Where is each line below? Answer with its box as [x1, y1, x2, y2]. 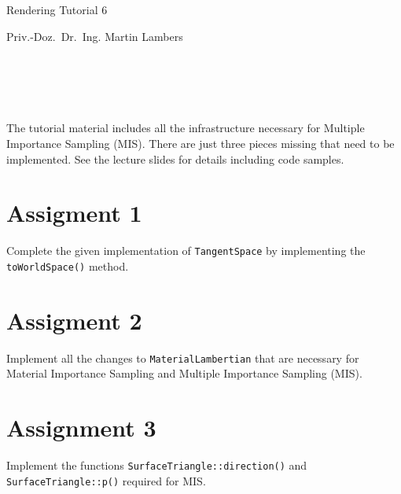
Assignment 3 [6, 411, 156, 444]
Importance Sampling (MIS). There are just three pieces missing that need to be [6, 135, 395, 151]
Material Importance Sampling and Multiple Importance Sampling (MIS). [6, 365, 362, 382]
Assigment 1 [6, 197, 142, 229]
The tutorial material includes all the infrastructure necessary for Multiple [6, 120, 365, 136]
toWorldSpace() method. [6, 257, 129, 274]
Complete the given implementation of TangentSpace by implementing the [6, 242, 366, 259]
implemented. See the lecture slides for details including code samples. [6, 150, 344, 167]
